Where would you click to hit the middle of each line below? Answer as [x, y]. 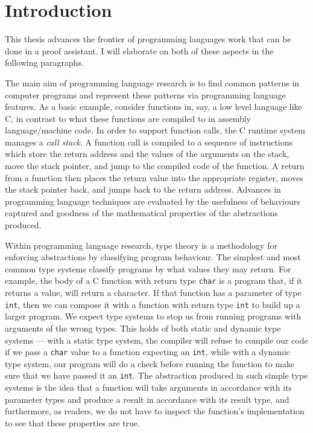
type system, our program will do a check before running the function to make [150, 363]
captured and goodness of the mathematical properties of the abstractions [141, 213]
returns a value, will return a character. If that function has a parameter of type [153, 293]
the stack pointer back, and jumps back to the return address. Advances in [143, 189]
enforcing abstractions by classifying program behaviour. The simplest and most [153, 257]
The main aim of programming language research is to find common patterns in [152, 82]
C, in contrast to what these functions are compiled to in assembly [128, 118]
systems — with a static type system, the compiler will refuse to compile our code [156, 340]
